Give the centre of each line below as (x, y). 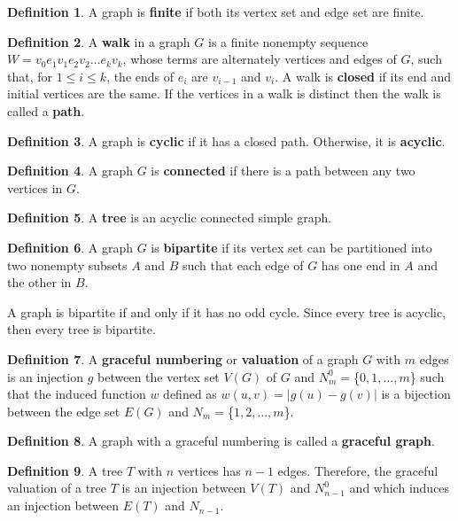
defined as (190, 394)
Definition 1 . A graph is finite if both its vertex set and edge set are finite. (216, 12)
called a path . (46, 110)
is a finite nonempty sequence (288, 41)
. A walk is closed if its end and (363, 76)
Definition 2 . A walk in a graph (99, 41)
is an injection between (184, 488)
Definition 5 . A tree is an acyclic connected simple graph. (170, 218)
